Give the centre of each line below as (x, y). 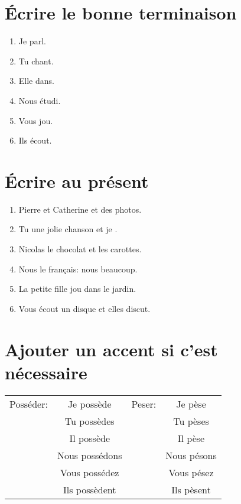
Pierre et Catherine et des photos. (80, 209)
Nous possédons (89, 455)
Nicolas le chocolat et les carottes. (80, 249)
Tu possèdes (89, 421)
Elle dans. (36, 81)
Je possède (89, 404)
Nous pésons (191, 455)
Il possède (90, 438)
